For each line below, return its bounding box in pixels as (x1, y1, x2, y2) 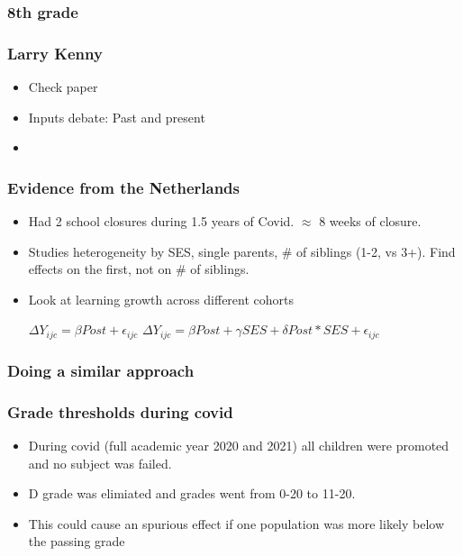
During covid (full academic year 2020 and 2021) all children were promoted (28, 435, 449, 454)
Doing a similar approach (7, 359, 195, 381)
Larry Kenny (7, 41, 103, 64)
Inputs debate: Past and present (28, 107, 205, 126)
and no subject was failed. (28, 453, 172, 472)
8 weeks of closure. (319, 212, 422, 231)
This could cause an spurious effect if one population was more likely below (28, 514, 445, 533)
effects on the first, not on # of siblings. (28, 260, 250, 278)
